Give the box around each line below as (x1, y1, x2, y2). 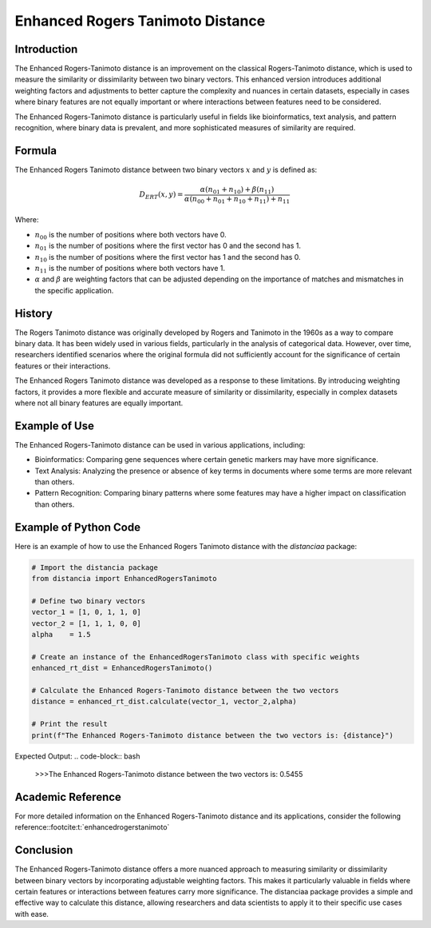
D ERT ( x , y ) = (139, 190, 184, 201)
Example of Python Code (14, 520, 141, 534)
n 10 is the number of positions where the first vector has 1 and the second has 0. (34, 252, 301, 264)
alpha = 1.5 (31, 630, 91, 639)
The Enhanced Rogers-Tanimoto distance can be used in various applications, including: (14, 440, 306, 449)
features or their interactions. (14, 360, 111, 371)
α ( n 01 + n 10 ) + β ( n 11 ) (200, 185, 275, 196)
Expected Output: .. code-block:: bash (14, 751, 140, 761)
